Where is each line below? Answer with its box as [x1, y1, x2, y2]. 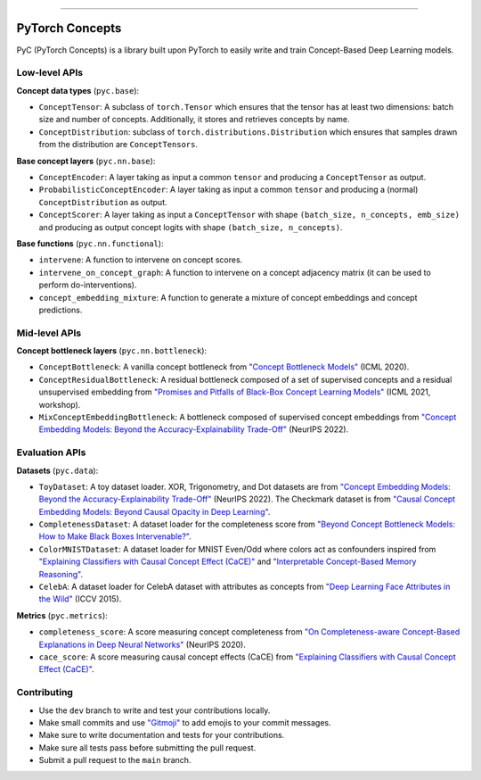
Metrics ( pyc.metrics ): [16, 610, 109, 620]
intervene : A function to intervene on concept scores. [38, 254, 243, 265]
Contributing [16, 686, 73, 699]
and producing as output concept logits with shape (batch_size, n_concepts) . [38, 221, 343, 232]
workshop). [38, 399, 81, 410]
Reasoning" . [38, 568, 84, 579]
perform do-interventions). [38, 279, 137, 290]
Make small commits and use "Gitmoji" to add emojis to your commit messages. [38, 717, 331, 727]
